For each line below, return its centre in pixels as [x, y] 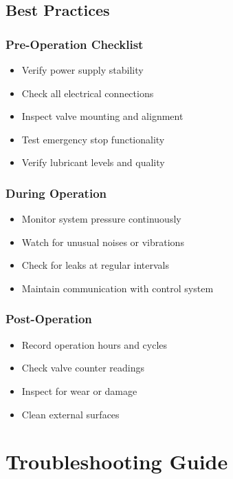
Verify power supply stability [82, 70]
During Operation [56, 193]
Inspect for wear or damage [79, 390]
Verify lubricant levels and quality [93, 162]
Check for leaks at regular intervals [95, 265]
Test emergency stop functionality [93, 139]
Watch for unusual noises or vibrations [103, 242]
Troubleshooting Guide [117, 461]
